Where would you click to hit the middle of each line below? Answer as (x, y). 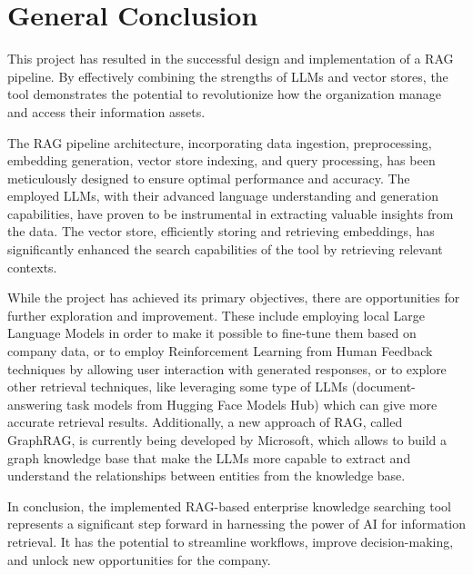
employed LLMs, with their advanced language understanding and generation (223, 196)
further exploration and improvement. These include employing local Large (216, 315)
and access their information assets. (106, 111)
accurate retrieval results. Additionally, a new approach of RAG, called (205, 422)
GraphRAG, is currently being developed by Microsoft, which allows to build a (227, 440)
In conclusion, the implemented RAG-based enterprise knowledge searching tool (229, 506)
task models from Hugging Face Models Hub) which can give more (252, 404)
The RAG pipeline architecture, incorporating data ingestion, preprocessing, (220, 142)
